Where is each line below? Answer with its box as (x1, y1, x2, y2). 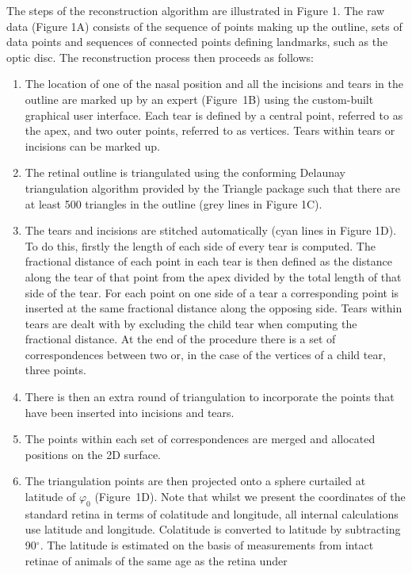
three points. (25, 362, 86, 378)
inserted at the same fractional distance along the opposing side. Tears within (25, 300, 402, 316)
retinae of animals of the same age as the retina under (25, 552, 288, 568)
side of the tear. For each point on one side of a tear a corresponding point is (25, 284, 399, 300)
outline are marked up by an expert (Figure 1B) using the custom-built (25, 90, 374, 107)
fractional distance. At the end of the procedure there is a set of (25, 331, 336, 347)
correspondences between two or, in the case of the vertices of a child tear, (25, 346, 386, 362)
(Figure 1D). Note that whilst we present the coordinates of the (94, 488, 406, 505)
